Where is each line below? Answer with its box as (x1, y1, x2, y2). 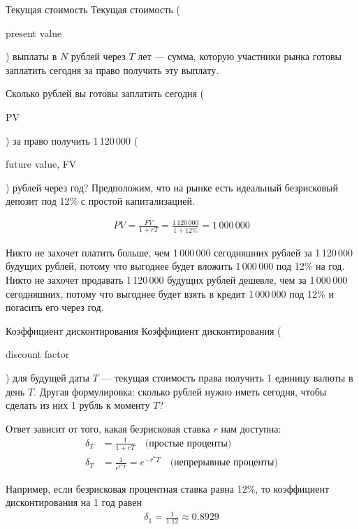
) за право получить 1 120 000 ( (6, 133, 138, 147)
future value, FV (6, 157, 77, 171)
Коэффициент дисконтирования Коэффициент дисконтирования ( (6, 323, 281, 338)
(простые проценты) (145, 438, 232, 449)
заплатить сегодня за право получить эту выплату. (6, 62, 219, 77)
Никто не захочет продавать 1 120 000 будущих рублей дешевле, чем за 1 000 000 (6, 272, 348, 287)
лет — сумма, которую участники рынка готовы (138, 49, 342, 64)
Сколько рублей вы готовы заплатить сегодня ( (6, 86, 205, 101)
